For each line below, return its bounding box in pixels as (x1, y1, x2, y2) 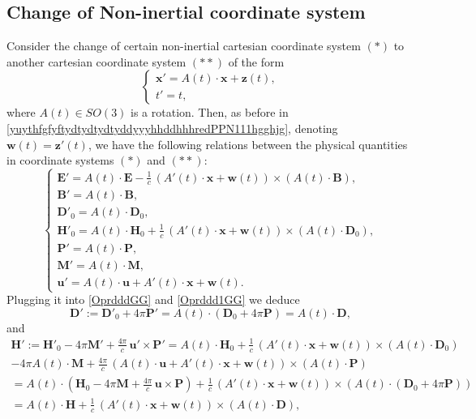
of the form (228, 53, 285, 70)
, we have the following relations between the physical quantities (88, 135, 408, 152)
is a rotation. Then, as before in (131, 104, 289, 121)
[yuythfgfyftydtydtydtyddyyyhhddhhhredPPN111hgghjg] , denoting (6, 119, 338, 136)
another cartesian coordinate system (6, 53, 187, 70)
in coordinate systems (6, 152, 114, 169)
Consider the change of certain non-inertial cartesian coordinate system (6, 37, 361, 54)
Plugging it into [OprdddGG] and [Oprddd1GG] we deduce (6, 291, 300, 308)
